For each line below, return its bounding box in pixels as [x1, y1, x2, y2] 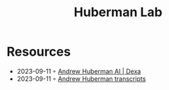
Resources [6, 44, 71, 60]
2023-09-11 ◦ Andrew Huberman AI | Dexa [16, 67, 141, 75]
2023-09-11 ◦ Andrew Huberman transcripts [16, 75, 146, 83]
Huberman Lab [74, 4, 163, 20]
